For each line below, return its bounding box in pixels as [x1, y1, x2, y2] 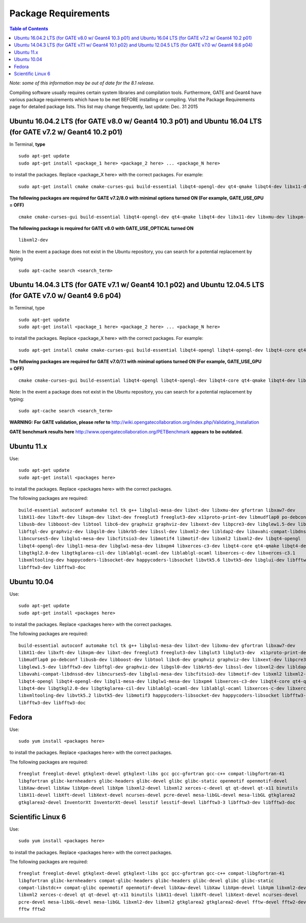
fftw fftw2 [18, 906, 46, 912]
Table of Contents [9, 26, 48, 32]
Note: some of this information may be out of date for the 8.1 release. [9, 80, 155, 86]
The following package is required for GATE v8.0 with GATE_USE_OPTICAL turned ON [9, 225, 194, 232]
